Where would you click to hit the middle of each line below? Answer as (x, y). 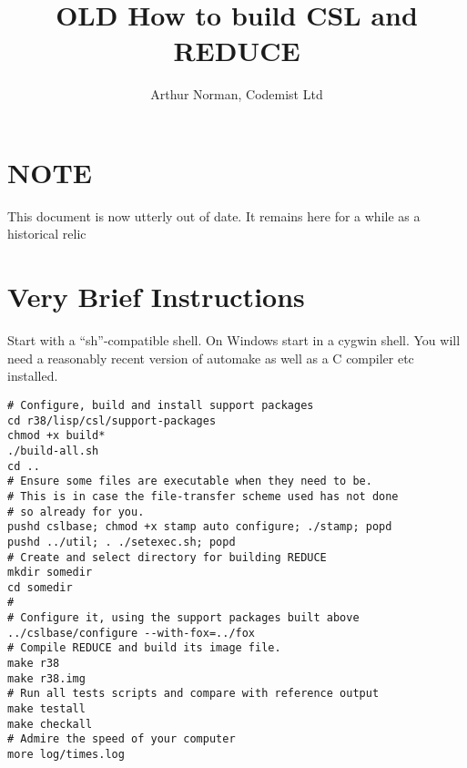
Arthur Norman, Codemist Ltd (237, 94)
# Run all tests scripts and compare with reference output (193, 694)
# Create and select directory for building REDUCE (167, 557)
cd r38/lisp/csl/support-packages (112, 420)
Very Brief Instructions (156, 297)
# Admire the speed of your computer (122, 739)
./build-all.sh (53, 451)
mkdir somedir (50, 573)
